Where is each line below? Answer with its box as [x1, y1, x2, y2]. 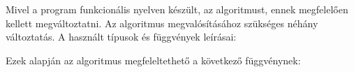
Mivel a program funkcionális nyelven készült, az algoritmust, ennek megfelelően [6, 2, 348, 16]
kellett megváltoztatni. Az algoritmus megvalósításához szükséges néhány [6, 15, 318, 30]
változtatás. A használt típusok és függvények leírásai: [6, 29, 237, 44]
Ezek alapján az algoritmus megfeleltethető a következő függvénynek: [6, 52, 301, 67]
